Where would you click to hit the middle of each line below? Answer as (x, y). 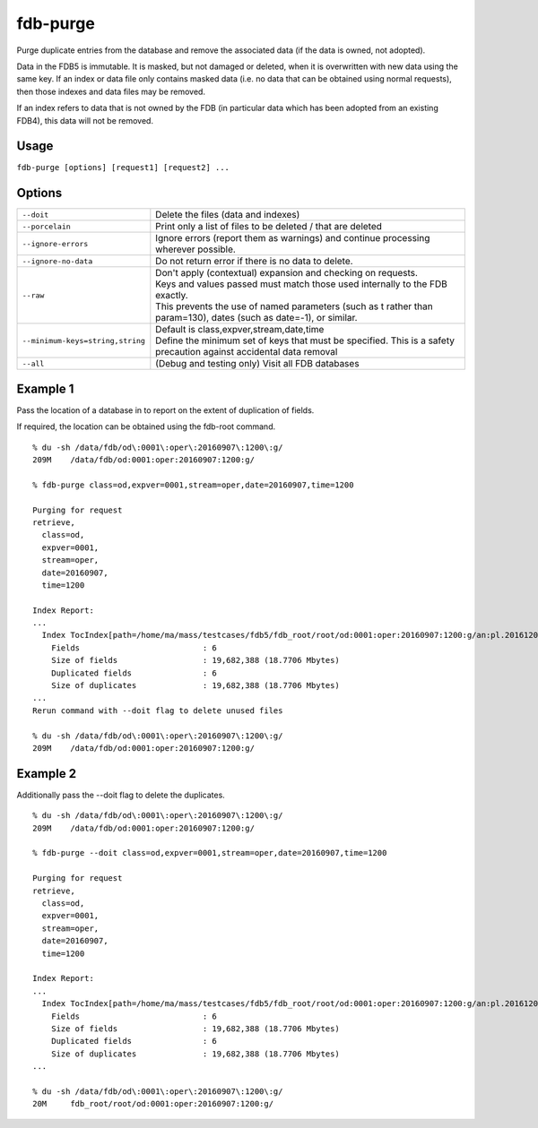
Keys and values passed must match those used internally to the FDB (301, 284)
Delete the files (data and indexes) (228, 215)
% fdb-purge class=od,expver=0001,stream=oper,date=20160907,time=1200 (193, 485)
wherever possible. (196, 249)
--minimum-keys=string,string (83, 340)
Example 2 (46, 774)
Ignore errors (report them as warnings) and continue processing (293, 238)
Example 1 (45, 388)
